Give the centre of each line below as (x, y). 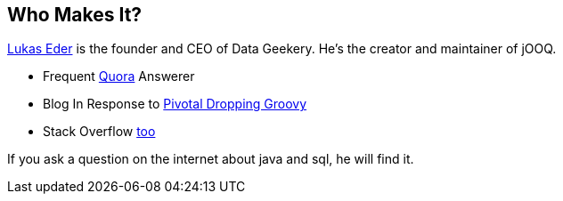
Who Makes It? (75, 15)
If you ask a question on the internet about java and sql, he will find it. (211, 159)
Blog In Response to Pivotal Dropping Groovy (175, 104)
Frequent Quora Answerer (119, 76)
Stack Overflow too (99, 132)
